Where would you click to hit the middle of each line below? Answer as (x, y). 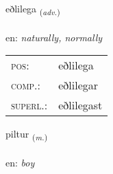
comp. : (26, 85)
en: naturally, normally (54, 37)
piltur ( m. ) (27, 135)
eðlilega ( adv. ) (33, 9)
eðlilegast (80, 105)
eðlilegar (78, 85)
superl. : (29, 105)
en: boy (20, 163)
